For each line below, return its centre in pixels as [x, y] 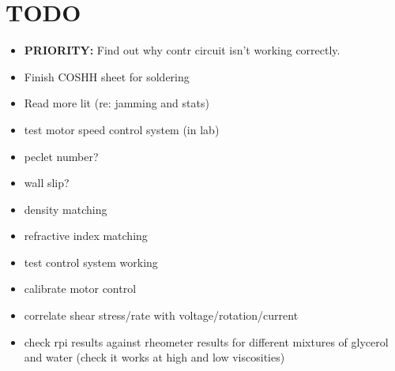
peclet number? [61, 156]
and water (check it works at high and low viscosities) [154, 357]
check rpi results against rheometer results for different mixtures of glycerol [206, 341]
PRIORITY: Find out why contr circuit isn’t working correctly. [182, 50]
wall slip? [47, 183]
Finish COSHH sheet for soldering [107, 76]
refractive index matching [86, 236]
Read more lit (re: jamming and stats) [117, 103]
